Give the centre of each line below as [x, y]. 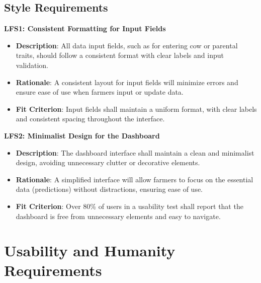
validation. [32, 65]
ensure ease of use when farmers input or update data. [100, 92]
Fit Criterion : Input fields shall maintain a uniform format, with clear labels [136, 109]
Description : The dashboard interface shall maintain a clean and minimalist [135, 152]
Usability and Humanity [90, 251]
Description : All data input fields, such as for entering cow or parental [127, 45]
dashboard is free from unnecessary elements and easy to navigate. [118, 216]
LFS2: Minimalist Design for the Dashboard [82, 135]
